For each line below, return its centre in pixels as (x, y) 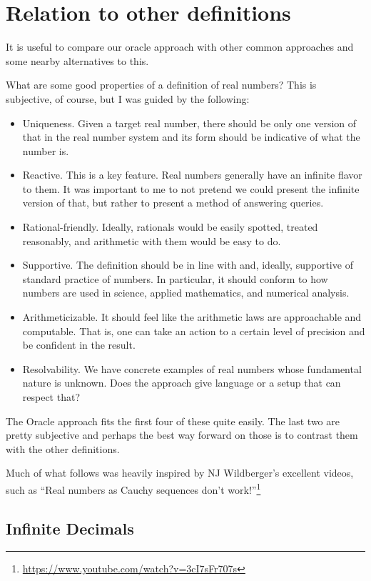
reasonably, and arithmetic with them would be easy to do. (152, 240)
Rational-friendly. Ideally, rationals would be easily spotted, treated (170, 227)
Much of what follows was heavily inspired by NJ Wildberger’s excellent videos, (180, 473)
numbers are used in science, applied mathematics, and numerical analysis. (186, 293)
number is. (46, 150)
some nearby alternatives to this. (77, 60)
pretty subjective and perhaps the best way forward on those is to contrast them (182, 435)
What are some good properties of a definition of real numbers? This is (161, 85)
